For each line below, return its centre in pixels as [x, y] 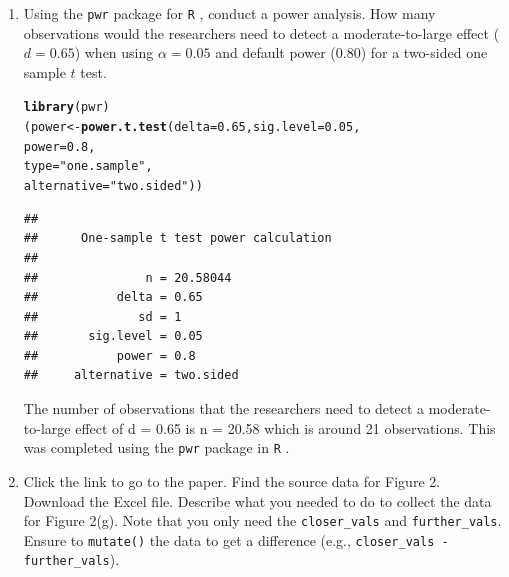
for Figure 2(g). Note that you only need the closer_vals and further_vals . [262, 520]
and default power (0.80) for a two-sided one [351, 52]
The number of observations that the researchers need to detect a [224, 408]
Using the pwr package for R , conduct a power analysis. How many [229, 13]
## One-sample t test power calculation [177, 238]
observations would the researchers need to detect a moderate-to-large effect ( [261, 32]
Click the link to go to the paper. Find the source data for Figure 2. [232, 480]
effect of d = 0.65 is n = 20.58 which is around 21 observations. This [285, 427]
